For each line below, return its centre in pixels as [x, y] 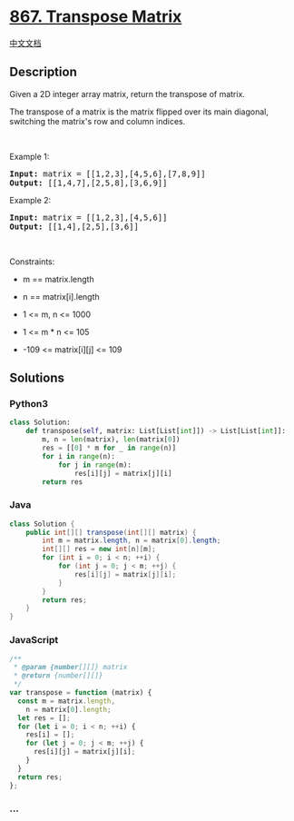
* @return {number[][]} [58, 676]
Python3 [29, 404]
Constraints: [32, 262]
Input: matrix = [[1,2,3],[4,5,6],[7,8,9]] [108, 173]
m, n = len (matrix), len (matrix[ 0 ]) [111, 440]
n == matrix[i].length [61, 296]
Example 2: [30, 200]
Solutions [37, 378]
